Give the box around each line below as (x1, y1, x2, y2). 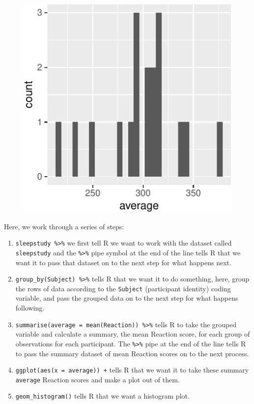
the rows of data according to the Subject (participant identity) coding (15, 283, 231, 293)
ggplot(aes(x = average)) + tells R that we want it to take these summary (15, 365, 249, 375)
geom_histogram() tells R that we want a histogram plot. (15, 391, 190, 401)
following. (15, 303, 45, 312)
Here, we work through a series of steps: (4, 221, 124, 231)
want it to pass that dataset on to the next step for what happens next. (15, 257, 231, 267)
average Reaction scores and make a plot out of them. (15, 374, 180, 384)
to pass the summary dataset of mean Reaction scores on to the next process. (15, 348, 249, 358)
